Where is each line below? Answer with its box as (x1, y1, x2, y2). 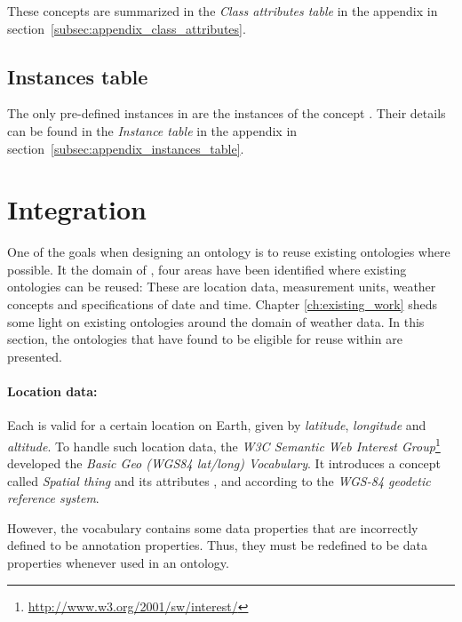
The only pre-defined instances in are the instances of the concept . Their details (7, 104, 446, 123)
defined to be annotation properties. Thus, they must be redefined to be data (7, 536, 427, 554)
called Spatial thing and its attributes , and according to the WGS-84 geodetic (7, 471, 431, 490)
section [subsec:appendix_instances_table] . (7, 139, 244, 157)
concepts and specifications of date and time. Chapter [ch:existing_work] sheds (7, 295, 437, 314)
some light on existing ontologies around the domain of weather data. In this (7, 312, 425, 331)
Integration (7, 191, 147, 227)
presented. (7, 347, 62, 365)
